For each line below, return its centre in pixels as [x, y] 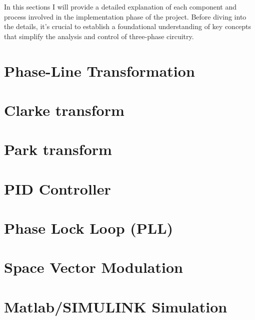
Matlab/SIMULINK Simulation [116, 306]
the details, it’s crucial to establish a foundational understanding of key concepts [128, 26]
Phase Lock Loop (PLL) [89, 228]
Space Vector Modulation [93, 267]
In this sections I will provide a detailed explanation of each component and [120, 7]
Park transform [58, 149]
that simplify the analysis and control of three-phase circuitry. [99, 36]
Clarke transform [64, 110]
